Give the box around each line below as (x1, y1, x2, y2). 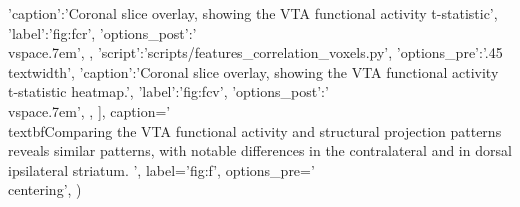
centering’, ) (8, 179, 82, 200)
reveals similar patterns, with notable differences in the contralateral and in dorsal (8, 140, 512, 161)
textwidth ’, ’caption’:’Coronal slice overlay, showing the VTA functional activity (8, 61, 499, 82)
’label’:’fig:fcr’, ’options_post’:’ (8, 22, 197, 43)
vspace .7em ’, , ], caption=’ (8, 100, 171, 121)
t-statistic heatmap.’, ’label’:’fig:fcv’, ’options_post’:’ (8, 81, 329, 102)
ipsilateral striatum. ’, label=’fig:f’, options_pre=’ (8, 159, 315, 180)
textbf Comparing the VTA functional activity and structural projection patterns (8, 120, 502, 141)
